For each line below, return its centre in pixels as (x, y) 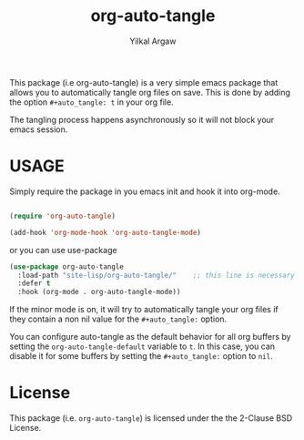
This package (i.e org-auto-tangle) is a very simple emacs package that (144, 82)
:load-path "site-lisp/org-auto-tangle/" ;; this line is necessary (157, 275)
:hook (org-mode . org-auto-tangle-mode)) (99, 292)
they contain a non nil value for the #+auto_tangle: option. (118, 319)
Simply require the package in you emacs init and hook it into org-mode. (145, 191)
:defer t (34, 283)
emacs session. (39, 129)
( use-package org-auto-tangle (67, 266)
